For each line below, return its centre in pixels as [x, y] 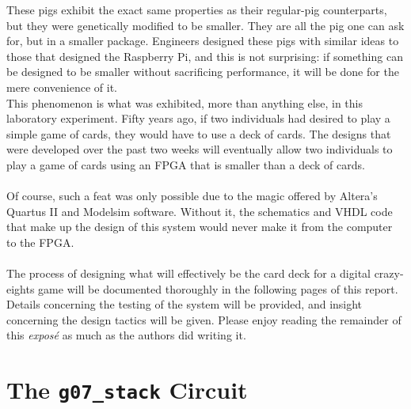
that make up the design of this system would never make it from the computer [200, 227]
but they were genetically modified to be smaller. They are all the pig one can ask [205, 25]
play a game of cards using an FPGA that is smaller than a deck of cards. [186, 164]
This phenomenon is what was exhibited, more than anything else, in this [185, 102]
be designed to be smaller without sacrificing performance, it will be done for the [203, 72]
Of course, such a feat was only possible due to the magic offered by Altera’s [192, 196]
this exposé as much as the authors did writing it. [126, 335]
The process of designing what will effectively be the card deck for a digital [188, 273]
